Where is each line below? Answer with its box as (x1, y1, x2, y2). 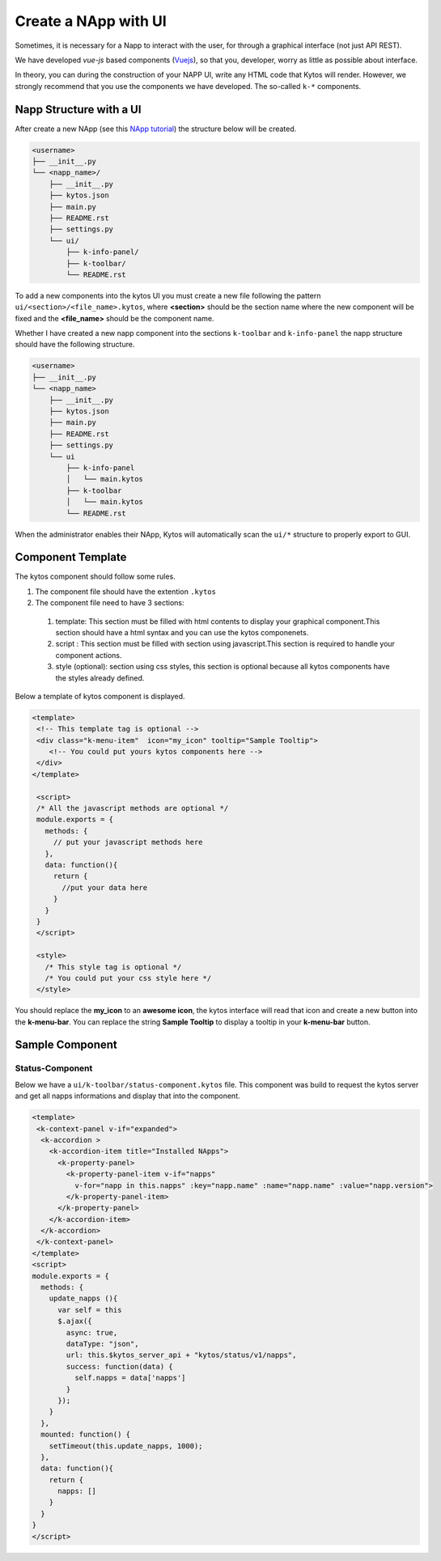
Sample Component (15, 1038, 117, 1052)
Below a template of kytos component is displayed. (15, 691, 185, 701)
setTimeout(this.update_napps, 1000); (49, 1441, 203, 1450)
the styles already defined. (55, 672, 145, 683)
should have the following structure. (15, 340, 135, 350)
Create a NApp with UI (15, 12, 167, 30)
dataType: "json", (66, 1339, 139, 1348)
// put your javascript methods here (53, 838, 203, 847)
